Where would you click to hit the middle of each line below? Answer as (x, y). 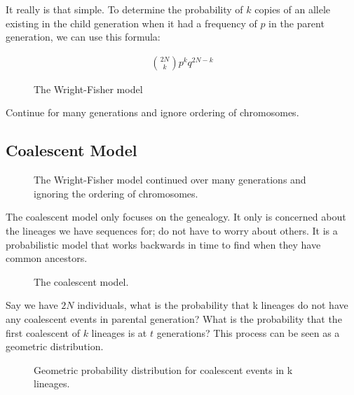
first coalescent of (43, 332)
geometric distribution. (55, 346)
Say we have (32, 305)
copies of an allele (293, 9)
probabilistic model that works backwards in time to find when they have (163, 244)
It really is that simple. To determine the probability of (124, 9)
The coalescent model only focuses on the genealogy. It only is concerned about (176, 217)
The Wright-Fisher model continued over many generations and (170, 180)
